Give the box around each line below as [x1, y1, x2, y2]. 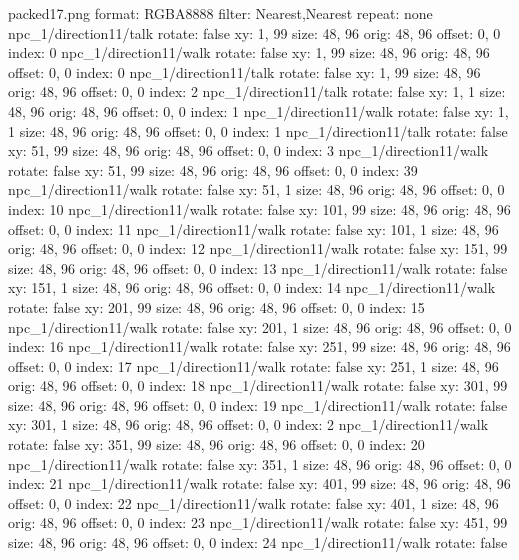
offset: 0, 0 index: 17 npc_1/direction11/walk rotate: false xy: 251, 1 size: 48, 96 [8, 355, 499, 376]
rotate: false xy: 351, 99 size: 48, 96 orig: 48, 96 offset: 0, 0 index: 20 [8, 434, 425, 455]
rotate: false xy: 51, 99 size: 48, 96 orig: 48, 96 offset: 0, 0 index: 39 [8, 159, 418, 180]
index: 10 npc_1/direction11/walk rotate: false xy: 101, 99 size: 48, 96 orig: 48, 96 [8, 198, 511, 219]
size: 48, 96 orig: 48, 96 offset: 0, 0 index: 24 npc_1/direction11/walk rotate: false [8, 532, 508, 553]
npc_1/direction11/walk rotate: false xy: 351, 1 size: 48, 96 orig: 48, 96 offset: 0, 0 [8, 453, 512, 474]
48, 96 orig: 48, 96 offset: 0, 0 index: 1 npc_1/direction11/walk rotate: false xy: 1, [8, 100, 509, 121]
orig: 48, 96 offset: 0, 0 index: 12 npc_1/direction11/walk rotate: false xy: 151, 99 [8, 238, 508, 259]
